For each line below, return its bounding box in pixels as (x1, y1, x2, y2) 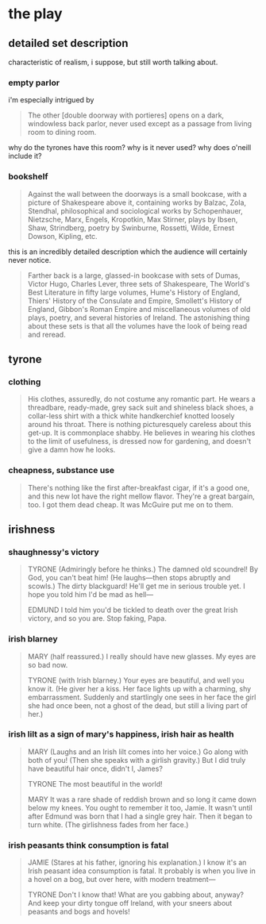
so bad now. (27, 660, 68, 669)
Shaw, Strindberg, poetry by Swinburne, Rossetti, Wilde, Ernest (27, 223, 235, 233)
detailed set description (8, 37, 129, 50)
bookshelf (8, 171, 48, 183)
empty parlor (8, 77, 60, 88)
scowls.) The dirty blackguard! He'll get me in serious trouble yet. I (27, 581, 245, 591)
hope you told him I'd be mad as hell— (27, 590, 153, 599)
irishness (8, 522, 56, 536)
